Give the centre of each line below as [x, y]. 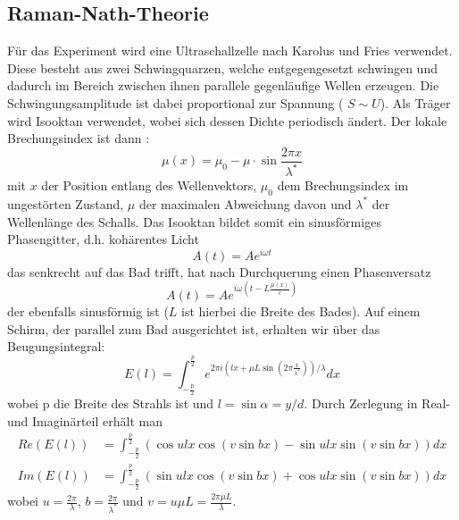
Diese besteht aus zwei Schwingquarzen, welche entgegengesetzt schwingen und [222, 67]
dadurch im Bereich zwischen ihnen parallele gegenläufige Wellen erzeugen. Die [223, 85]
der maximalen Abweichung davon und [245, 203]
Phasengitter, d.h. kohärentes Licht [103, 239]
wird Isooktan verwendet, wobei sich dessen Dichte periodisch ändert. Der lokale [227, 120]
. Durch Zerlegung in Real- [377, 403]
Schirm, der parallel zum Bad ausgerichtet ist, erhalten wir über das [194, 328]
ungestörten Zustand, [66, 203]
